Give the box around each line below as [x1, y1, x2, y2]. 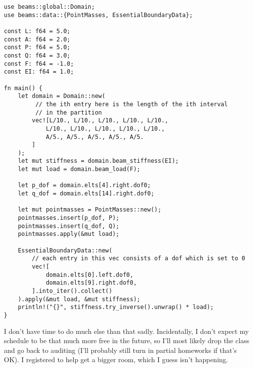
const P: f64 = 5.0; [4, 44, 71, 51]
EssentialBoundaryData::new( [18, 247, 112, 254]
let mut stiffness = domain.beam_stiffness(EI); [18, 157, 179, 165]
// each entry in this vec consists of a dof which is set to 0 [32, 255, 245, 262]
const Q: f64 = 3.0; [4, 52, 71, 59]
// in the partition [35, 109, 102, 116]
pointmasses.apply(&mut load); [18, 231, 120, 238]
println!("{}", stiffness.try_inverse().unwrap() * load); [18, 304, 214, 311]
